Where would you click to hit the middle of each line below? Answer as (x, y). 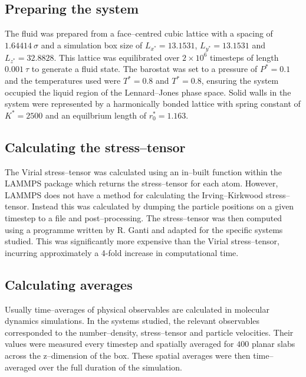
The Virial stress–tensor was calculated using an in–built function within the (143, 171)
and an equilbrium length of (96, 115)
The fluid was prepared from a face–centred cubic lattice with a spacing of (139, 33)
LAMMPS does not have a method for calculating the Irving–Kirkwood (134, 194)
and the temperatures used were (63, 80)
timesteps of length (244, 57)
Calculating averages (69, 284)
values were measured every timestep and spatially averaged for (119, 344)
